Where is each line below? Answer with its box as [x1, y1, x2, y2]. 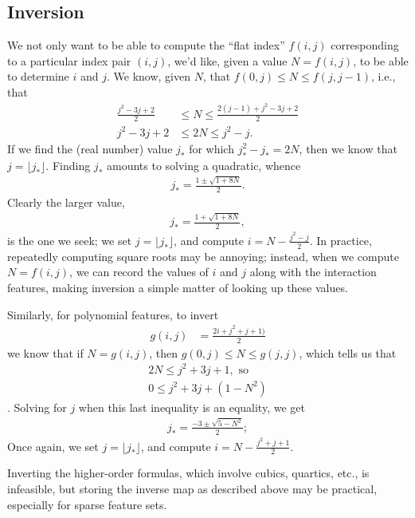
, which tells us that [299, 344, 397, 361]
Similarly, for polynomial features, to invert [7, 306, 219, 322]
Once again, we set [7, 437, 99, 454]
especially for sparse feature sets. [7, 496, 167, 512]
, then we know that [299, 140, 397, 156]
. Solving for [7, 398, 67, 415]
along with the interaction [249, 263, 377, 280]
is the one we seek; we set [7, 231, 132, 248]
